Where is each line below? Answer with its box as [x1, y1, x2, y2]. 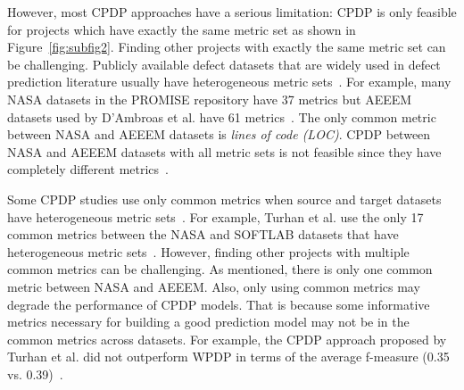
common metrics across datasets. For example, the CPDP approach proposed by [7, 329, 447, 348]
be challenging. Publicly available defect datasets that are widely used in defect [7, 54, 441, 73]
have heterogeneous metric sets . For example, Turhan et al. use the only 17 [7, 207, 424, 226]
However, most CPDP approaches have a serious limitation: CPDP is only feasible [7, 3, 457, 21]
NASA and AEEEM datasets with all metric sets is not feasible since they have [7, 142, 442, 161]
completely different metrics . [7, 160, 169, 178]
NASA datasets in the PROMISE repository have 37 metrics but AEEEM [7, 89, 412, 108]
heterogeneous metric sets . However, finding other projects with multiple [7, 242, 410, 261]
